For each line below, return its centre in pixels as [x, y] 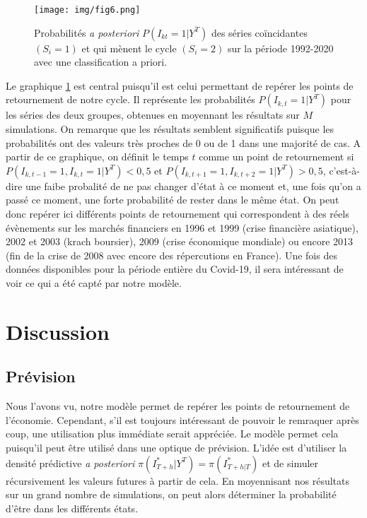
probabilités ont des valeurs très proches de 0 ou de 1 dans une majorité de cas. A [183, 142]
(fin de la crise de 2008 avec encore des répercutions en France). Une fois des [171, 255]
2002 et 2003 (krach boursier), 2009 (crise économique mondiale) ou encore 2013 [180, 241]
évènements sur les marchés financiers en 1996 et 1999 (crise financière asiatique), [182, 227]
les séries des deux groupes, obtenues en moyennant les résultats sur [153, 115]
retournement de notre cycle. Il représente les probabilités [130, 99]
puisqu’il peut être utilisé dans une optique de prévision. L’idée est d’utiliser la [176, 447]
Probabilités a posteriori [87, 32]
